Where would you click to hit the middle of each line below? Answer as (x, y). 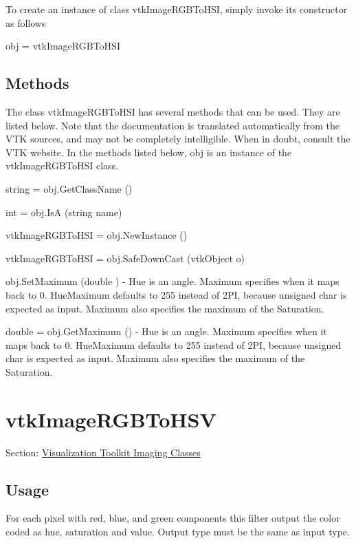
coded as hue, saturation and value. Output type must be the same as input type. (178, 531)
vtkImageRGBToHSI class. (62, 166)
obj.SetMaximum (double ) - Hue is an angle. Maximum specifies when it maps (173, 281)
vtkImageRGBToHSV (111, 419)
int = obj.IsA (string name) (64, 212)
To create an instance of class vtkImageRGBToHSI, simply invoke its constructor (177, 9)
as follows (26, 22)
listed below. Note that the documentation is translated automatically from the (173, 125)
